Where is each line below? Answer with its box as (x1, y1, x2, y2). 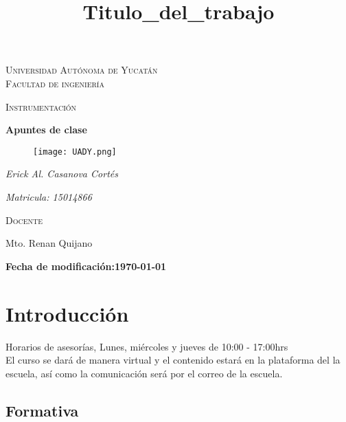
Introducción (5, 299, 129, 327)
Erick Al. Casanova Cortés (5, 166, 118, 181)
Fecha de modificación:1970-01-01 (5, 258, 167, 273)
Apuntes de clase (5, 122, 87, 137)
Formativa (5, 399, 79, 421)
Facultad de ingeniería (5, 76, 104, 90)
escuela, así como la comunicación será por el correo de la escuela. (5, 366, 283, 380)
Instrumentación (5, 99, 77, 113)
